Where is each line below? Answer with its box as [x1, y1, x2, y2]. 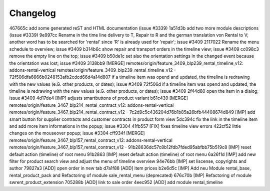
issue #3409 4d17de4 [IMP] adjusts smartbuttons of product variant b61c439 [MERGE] [9, 95, 188, 101]
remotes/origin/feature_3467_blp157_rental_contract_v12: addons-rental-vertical [9, 137, 172, 143]
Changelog [9, 8, 56, 19]
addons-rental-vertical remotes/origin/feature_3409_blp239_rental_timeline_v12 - [9, 67, 176, 73]
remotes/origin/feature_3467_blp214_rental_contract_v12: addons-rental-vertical [9, 102, 174, 108]
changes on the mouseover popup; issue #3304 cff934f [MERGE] [9, 130, 145, 136]
